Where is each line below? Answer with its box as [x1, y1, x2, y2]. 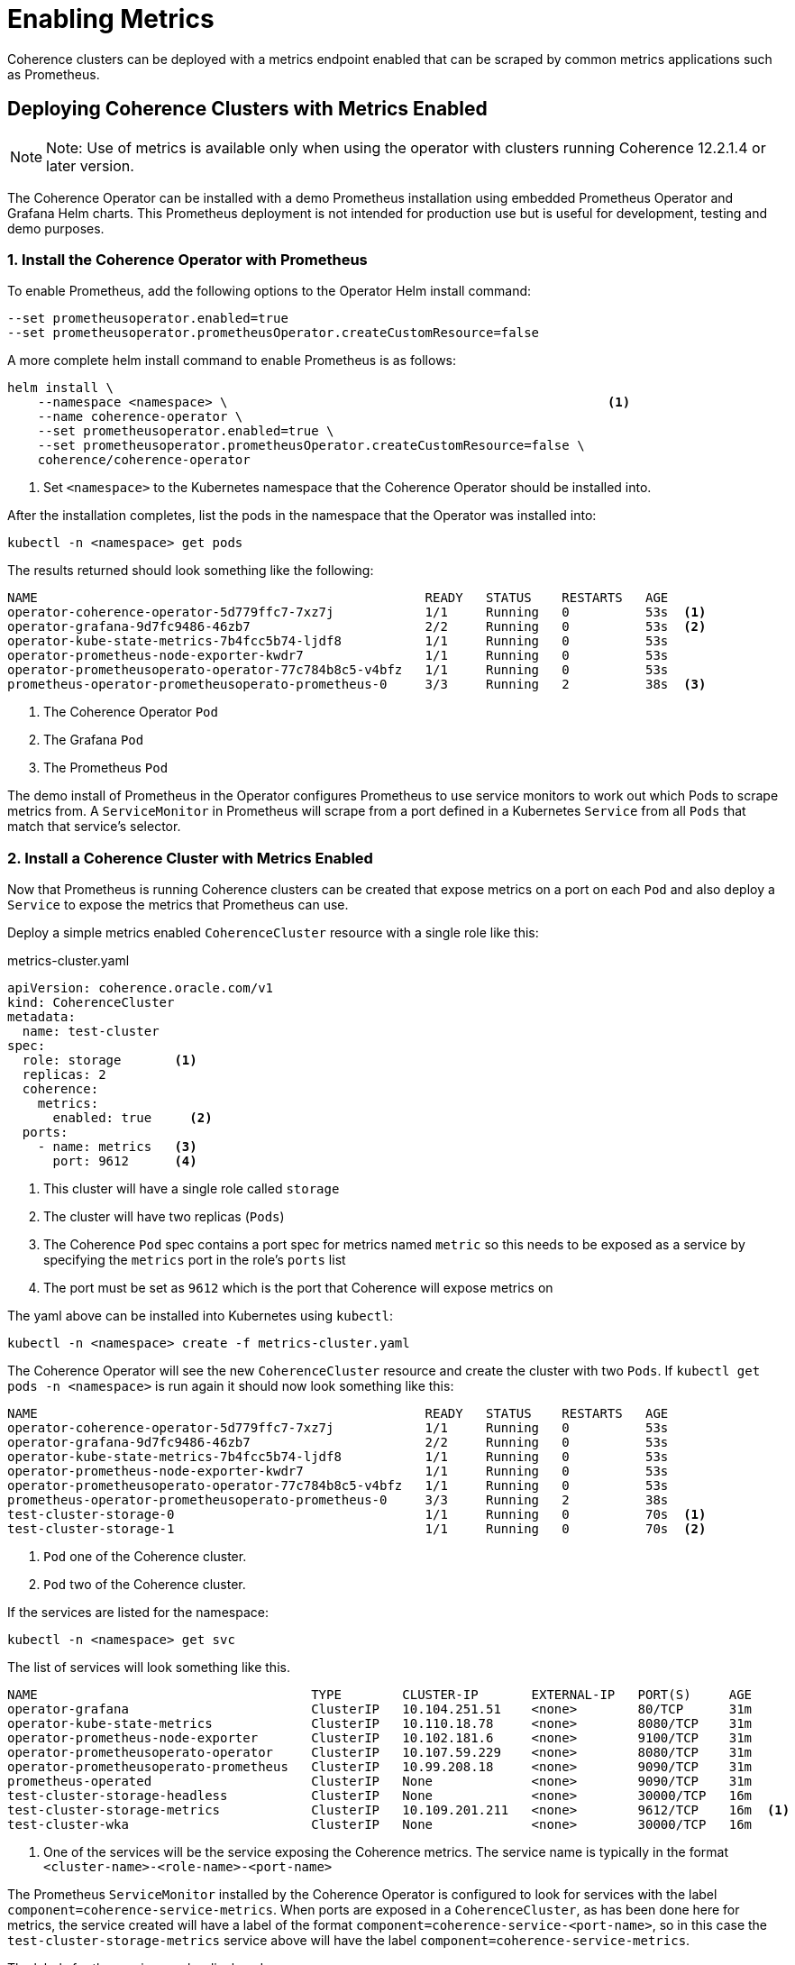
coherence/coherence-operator [37, 452, 251, 468]
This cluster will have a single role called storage [43, 1181, 340, 1197]
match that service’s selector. [7, 818, 181, 835]
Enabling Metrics [7, 4, 215, 34]
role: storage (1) [22, 1053, 197, 1068]
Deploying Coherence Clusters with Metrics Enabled [7, 97, 488, 121]
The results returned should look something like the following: [7, 562, 374, 579]
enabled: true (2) [52, 1110, 213, 1126]
